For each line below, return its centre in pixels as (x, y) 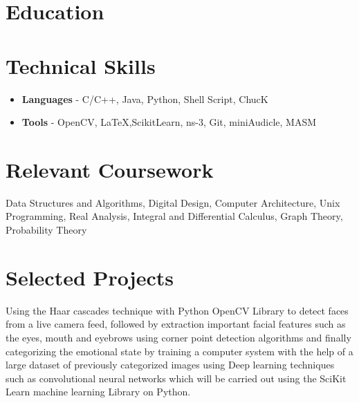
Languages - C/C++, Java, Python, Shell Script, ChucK (145, 99)
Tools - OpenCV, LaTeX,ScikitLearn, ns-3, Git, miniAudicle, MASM (169, 122)
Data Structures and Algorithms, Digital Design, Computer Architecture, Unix (173, 202)
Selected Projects (90, 277)
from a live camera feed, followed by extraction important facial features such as (176, 324)
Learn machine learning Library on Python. (98, 392)
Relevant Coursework (110, 169)
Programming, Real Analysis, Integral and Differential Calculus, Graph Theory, (174, 216)
